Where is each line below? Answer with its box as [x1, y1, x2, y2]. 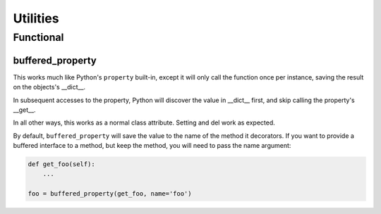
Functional [13, 31, 64, 44]
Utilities [13, 11, 59, 26]
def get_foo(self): [28, 160, 95, 168]
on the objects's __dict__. [13, 83, 86, 92]
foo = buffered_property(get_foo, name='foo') [28, 190, 192, 198]
